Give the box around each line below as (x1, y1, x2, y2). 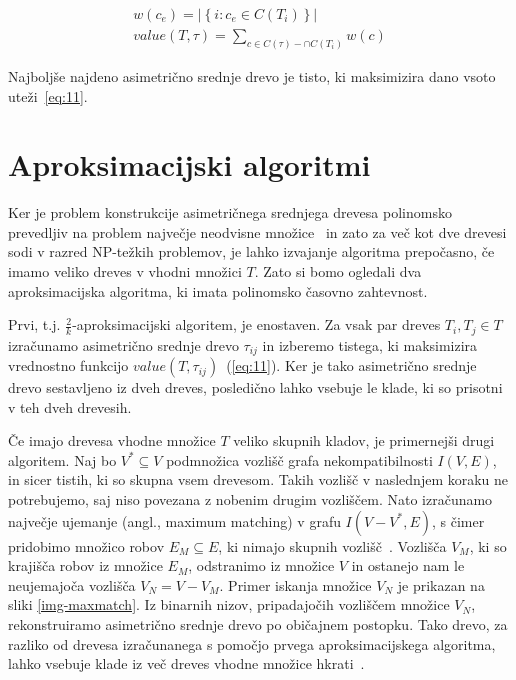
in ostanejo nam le (351, 555, 465, 576)
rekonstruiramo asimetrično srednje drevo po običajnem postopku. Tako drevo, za (8, 614, 508, 635)
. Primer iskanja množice (219, 574, 372, 595)
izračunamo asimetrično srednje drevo (8, 334, 239, 355)
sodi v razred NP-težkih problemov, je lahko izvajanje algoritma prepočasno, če (8, 241, 495, 262)
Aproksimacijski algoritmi (8, 144, 371, 185)
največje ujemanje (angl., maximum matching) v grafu (8, 510, 341, 531)
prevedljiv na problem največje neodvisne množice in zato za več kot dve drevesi (8, 221, 507, 242)
